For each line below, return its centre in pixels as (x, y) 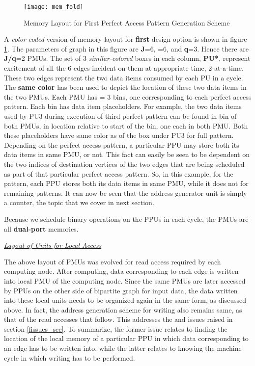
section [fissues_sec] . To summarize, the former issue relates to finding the (116, 328)
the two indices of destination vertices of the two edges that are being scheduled (124, 164)
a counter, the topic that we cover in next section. (79, 202)
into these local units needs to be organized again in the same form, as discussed (125, 300)
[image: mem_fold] (54, 7)
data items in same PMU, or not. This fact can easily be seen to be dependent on (127, 154)
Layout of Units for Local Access (53, 245)
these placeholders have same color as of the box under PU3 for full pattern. (119, 135)
